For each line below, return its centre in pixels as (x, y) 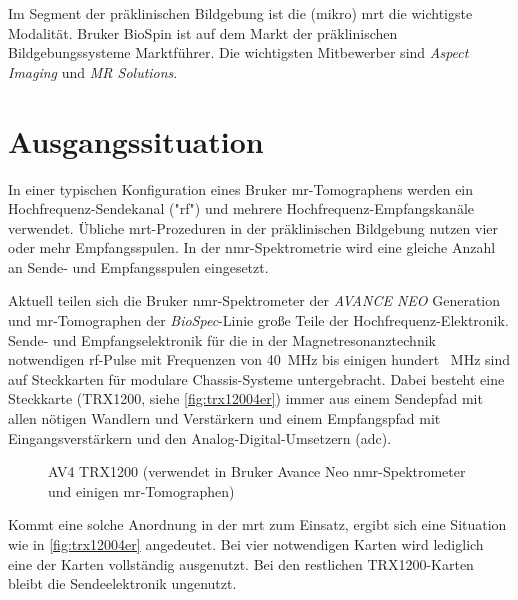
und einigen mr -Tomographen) (141, 490)
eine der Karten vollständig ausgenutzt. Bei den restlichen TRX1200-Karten (241, 563)
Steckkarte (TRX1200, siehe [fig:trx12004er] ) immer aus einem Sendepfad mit (245, 398)
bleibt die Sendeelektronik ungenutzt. (122, 583)
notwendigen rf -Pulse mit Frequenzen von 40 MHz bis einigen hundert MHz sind (259, 359)
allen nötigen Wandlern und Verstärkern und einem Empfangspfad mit (224, 418)
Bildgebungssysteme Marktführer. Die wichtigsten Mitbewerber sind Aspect (238, 52)
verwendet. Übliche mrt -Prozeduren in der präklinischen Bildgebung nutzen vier (253, 227)
